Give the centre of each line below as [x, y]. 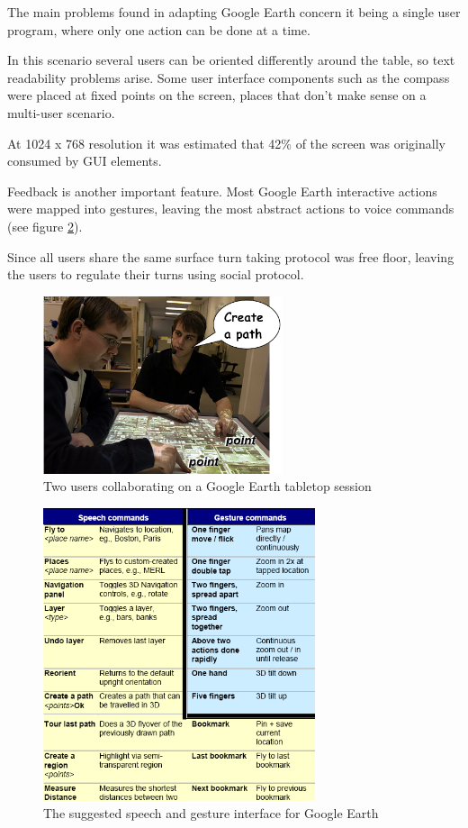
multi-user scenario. [61, 112]
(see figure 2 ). [45, 226]
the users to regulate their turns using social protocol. [156, 274]
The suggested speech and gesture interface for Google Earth [211, 813]
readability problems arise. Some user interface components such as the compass [229, 77]
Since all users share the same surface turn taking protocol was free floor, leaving [231, 256]
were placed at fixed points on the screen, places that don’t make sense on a [217, 95]
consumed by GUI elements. [85, 161]
